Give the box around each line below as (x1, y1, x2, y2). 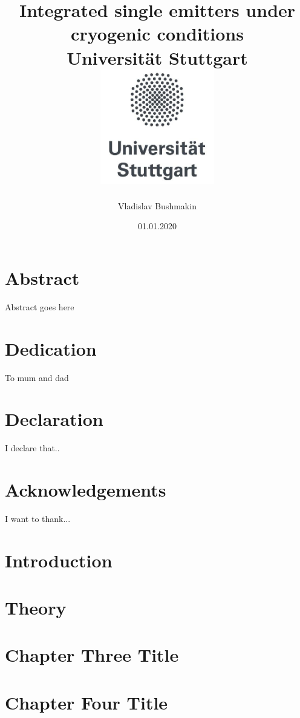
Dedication (5, 336, 97, 361)
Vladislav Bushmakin (118, 199, 197, 212)
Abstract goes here (5, 300, 74, 313)
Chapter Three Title (5, 642, 179, 667)
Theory (5, 595, 67, 620)
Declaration (5, 406, 103, 431)
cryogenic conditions (71, 21, 244, 46)
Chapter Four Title (5, 690, 168, 714)
